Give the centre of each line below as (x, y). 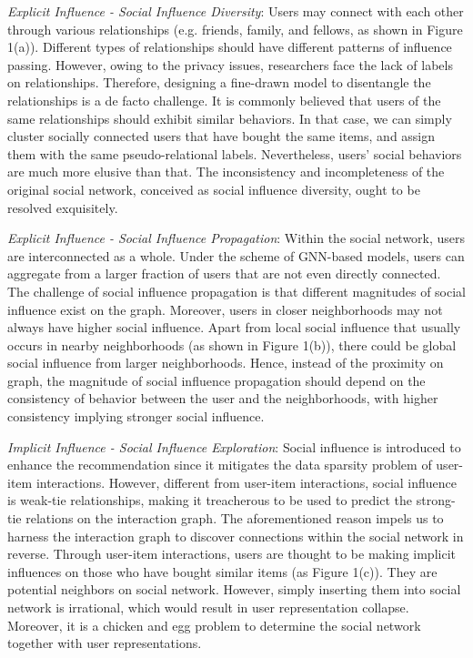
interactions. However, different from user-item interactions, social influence (247, 482)
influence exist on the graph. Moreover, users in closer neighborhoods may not (225, 309)
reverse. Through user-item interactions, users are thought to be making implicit (231, 554)
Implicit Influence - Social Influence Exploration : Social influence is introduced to (234, 446)
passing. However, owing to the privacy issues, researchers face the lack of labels (230, 64)
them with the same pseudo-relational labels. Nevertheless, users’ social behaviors (235, 153)
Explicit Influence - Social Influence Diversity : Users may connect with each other (236, 11)
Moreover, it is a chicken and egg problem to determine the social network (214, 625)
